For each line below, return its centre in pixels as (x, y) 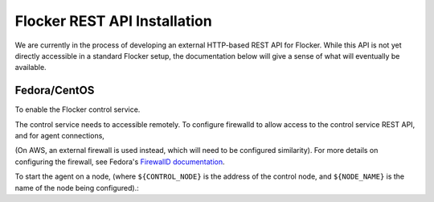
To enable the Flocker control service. (78, 109)
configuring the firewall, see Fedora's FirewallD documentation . (120, 162)
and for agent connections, (59, 136)
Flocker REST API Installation (113, 21)
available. (31, 68)
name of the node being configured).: (77, 188)
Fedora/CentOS (55, 91)
